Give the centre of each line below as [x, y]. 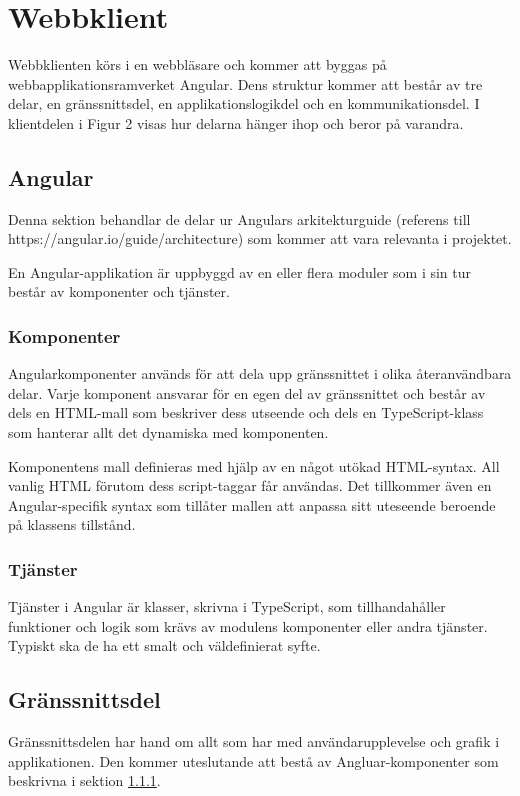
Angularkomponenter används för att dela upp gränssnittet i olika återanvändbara [260, 373]
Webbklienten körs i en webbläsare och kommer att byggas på [197, 64]
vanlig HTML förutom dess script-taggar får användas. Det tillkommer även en [250, 485]
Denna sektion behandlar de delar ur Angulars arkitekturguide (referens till [239, 218]
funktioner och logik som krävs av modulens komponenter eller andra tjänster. [248, 625]
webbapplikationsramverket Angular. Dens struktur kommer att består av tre [245, 83]
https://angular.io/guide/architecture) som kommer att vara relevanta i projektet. [260, 238]
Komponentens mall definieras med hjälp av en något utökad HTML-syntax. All [254, 465]
